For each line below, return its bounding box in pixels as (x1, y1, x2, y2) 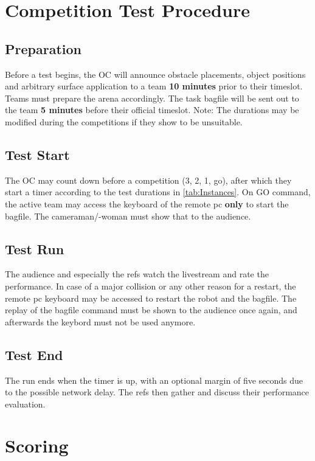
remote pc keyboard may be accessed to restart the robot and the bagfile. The (5, 291, 297, 304)
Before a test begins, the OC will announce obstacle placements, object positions (5, 68, 306, 80)
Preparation (5, 39, 81, 58)
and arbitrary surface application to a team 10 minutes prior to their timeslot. (5, 80, 303, 92)
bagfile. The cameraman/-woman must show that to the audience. (5, 209, 251, 222)
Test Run (5, 239, 64, 258)
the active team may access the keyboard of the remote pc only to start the (5, 197, 289, 210)
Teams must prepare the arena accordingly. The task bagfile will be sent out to (5, 91, 299, 104)
